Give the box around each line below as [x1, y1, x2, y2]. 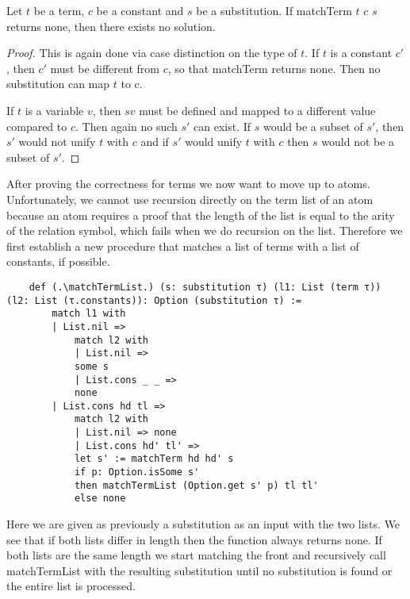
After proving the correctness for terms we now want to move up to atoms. [6, 175, 370, 192]
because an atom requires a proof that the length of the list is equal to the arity [6, 206, 395, 223]
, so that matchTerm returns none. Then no [167, 60, 381, 76]
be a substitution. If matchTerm [196, 2, 352, 18]
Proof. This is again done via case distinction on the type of [6, 44, 297, 61]
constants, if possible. [6, 253, 110, 270]
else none [74, 493, 126, 505]
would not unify [18, 133, 96, 150]
